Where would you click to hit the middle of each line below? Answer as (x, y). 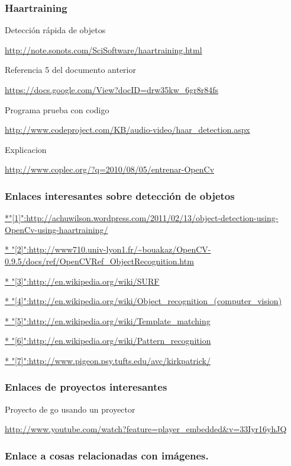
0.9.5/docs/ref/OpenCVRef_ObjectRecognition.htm (99, 261)
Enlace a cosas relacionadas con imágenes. (107, 455)
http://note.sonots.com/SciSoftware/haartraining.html (104, 50)
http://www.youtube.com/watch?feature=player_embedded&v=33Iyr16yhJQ (146, 429)
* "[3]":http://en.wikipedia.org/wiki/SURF (82, 281)
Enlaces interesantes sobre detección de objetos (120, 195)
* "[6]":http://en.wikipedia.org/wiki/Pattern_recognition (108, 341)
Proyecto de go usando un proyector (70, 409)
